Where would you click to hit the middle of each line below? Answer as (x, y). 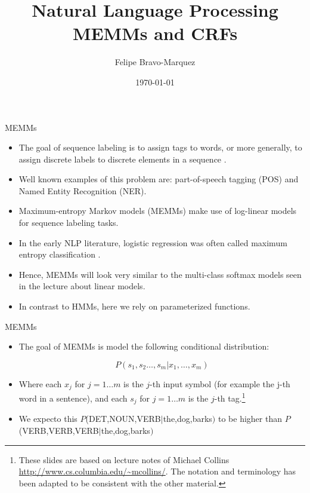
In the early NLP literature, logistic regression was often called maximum (153, 242)
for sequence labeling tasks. (69, 223)
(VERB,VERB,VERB (59, 430)
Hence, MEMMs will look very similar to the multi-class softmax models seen (160, 274)
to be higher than (250, 419)
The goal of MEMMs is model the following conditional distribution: (144, 346)
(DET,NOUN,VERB (123, 419)
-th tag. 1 (230, 397)
